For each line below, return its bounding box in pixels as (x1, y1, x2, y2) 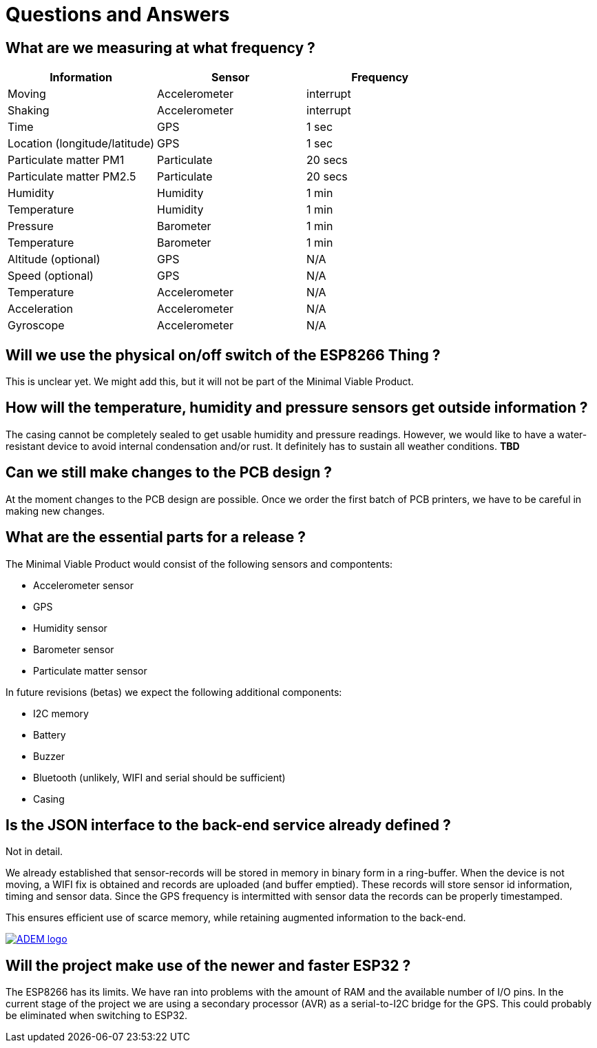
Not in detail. (6, 845, 63, 858)
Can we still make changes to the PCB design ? (6, 464, 332, 482)
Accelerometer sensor (33, 579, 134, 591)
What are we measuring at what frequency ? (6, 39, 315, 56)
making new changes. (6, 504, 105, 517)
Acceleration (8, 302, 74, 316)
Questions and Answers (6, 3, 230, 26)
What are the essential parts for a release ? (6, 528, 306, 546)
